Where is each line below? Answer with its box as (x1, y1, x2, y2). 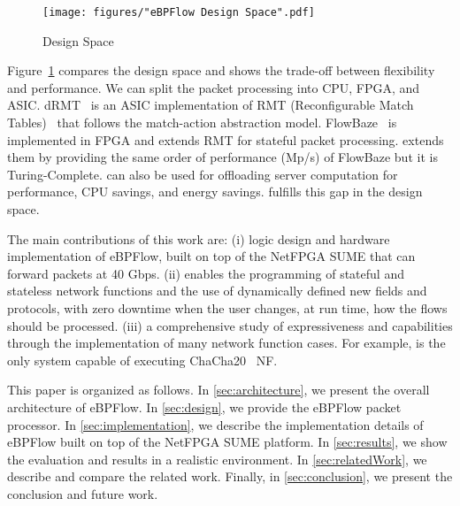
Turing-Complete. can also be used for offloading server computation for (7, 165, 398, 183)
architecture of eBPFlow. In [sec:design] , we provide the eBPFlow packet (7, 397, 402, 416)
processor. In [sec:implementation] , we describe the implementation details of (7, 415, 424, 433)
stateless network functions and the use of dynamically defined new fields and (7, 281, 427, 300)
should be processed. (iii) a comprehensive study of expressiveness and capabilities (7, 316, 453, 334)
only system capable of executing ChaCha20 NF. (7, 350, 278, 369)
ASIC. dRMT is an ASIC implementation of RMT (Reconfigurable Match (7, 96, 414, 114)
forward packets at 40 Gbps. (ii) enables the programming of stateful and (7, 264, 404, 282)
